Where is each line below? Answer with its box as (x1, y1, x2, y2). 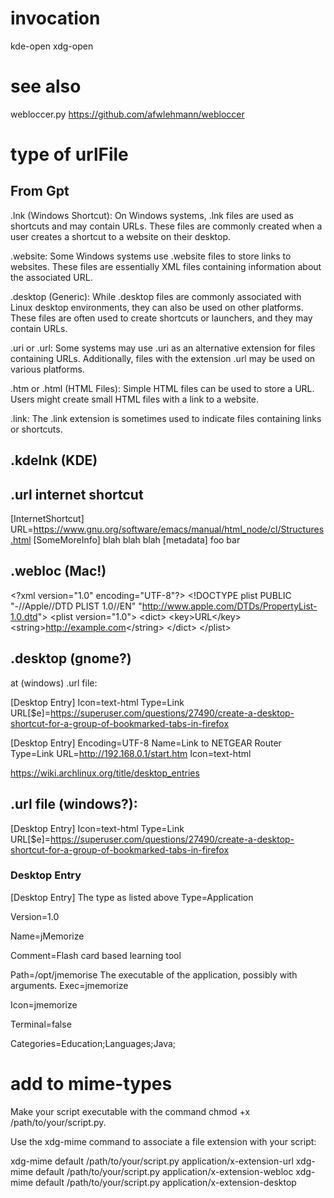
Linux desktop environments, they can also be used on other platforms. (10, 301, 304, 313)
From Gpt (10, 183, 70, 200)
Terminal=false (10, 1018, 72, 1030)
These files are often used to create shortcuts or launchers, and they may (10, 312, 313, 324)
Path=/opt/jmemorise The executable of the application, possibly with (10, 968, 298, 981)
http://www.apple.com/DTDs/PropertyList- (141, 600, 318, 612)
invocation (10, 7, 101, 30)
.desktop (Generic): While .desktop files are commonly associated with (10, 290, 302, 302)
